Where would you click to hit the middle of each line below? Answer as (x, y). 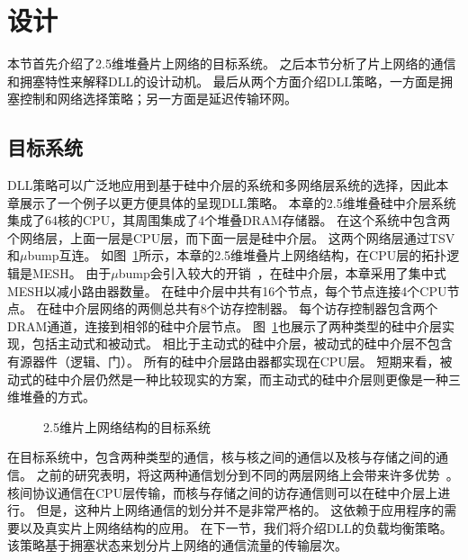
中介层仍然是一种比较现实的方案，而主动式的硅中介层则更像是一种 (252, 379)
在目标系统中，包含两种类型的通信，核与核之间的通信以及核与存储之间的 (221, 457)
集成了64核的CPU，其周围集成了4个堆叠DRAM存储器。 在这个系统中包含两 (229, 220)
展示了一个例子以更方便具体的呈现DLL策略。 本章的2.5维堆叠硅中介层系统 (238, 202)
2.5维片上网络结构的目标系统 (127, 426)
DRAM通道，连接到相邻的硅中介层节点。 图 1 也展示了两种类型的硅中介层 (225, 325)
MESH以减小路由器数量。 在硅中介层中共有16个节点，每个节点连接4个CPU (227, 290)
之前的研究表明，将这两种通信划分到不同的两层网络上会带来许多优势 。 (247, 475)
